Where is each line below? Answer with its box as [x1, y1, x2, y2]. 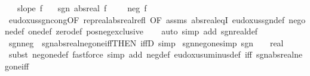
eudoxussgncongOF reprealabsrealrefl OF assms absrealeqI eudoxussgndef [8, 13, 285, 26]
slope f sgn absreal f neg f [17, 2, 147, 14]
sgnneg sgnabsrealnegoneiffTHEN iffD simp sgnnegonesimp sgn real [8, 36, 284, 49]
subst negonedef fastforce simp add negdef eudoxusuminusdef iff [8, 48, 252, 61]
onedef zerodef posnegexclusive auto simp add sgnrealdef [28, 25, 258, 37]
